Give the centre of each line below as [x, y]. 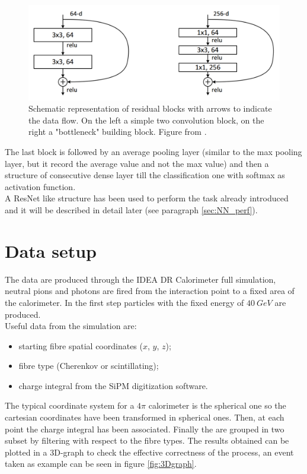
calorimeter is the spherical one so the [217, 405]
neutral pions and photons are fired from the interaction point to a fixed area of [150, 291]
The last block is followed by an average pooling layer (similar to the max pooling [153, 152]
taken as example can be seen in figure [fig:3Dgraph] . [101, 464]
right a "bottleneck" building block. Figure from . [118, 132]
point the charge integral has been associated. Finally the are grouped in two [145, 429]
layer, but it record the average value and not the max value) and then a [137, 163]
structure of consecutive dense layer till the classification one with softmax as [145, 175]
